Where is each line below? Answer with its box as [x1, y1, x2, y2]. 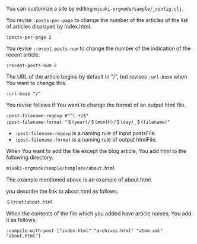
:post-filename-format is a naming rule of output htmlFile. [14, 136, 157, 143]
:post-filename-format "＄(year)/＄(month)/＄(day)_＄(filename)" [6, 119, 170, 125]
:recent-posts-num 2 [6, 62, 58, 68]
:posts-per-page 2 [6, 35, 52, 40]
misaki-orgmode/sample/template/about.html [6, 165, 116, 171]
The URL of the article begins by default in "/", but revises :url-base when [6, 73, 188, 80]
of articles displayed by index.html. [6, 23, 92, 30]
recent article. [6, 51, 40, 58]
